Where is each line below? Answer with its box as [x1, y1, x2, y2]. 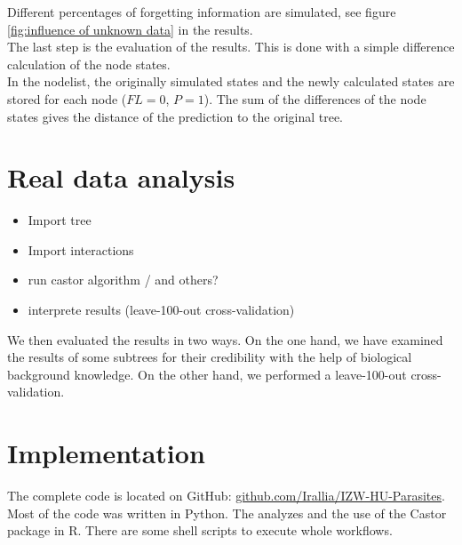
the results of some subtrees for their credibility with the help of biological [7, 348, 412, 366]
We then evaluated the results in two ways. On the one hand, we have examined [7, 330, 443, 349]
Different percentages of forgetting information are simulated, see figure [7, 3, 396, 20]
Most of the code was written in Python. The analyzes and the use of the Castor [7, 503, 447, 522]
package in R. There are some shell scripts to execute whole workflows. [7, 521, 393, 540]
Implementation [7, 435, 205, 471]
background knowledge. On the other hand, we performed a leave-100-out [7, 365, 407, 383]
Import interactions [28, 240, 134, 259]
